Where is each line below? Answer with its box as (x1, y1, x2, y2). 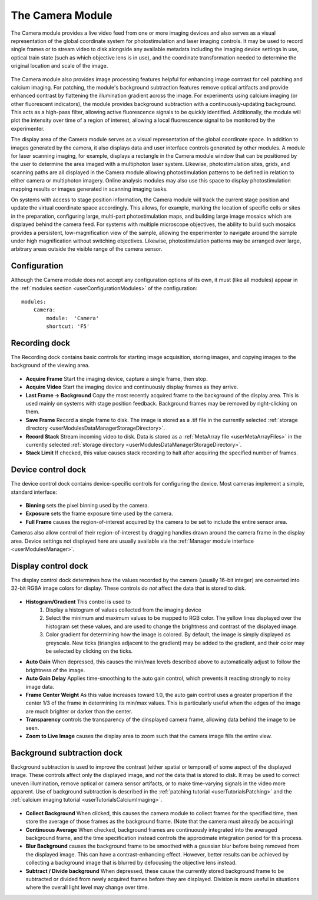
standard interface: (11, 489, 57, 496)
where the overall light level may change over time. (25, 884, 150, 891)
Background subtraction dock (11, 748, 123, 758)
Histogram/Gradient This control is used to (25, 598, 131, 605)
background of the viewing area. (11, 362, 90, 369)
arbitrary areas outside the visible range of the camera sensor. (11, 245, 163, 253)
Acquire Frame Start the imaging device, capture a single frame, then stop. (25, 375, 208, 382)
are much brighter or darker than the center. (25, 708, 132, 715)
